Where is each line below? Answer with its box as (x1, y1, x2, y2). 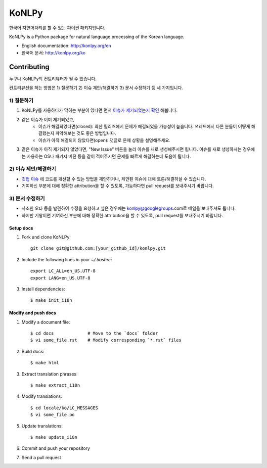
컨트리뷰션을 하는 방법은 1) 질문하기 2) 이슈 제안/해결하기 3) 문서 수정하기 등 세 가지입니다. (9, 85, 183, 91)
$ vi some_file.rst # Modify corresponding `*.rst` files (30, 337, 181, 343)
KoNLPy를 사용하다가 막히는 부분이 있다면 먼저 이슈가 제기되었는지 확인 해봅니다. (21, 107, 178, 113)
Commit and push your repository (21, 445, 90, 451)
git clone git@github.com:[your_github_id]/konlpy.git (30, 245, 166, 251)
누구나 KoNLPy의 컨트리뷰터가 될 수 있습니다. (9, 76, 97, 82)
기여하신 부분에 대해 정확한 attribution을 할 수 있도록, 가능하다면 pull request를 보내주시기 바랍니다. (21, 183, 214, 189)
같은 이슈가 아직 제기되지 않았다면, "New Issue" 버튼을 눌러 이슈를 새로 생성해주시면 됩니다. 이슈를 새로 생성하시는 (21, 146, 242, 152)
